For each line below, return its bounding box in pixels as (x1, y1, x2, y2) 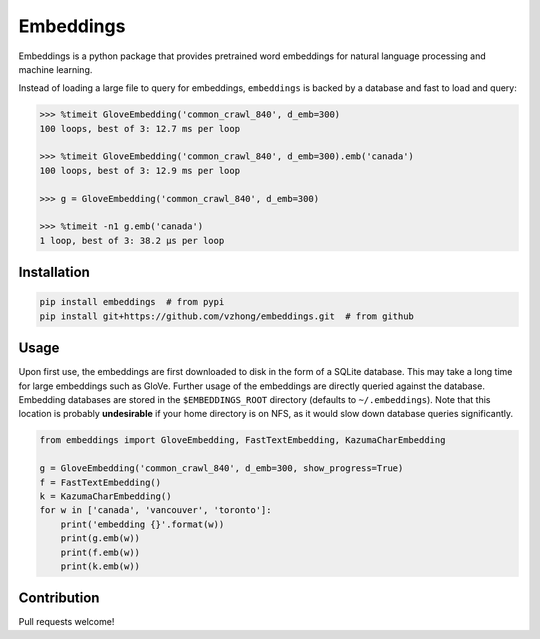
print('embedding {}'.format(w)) (60, 518, 225, 530)
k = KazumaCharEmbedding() (39, 491, 172, 502)
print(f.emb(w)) (60, 546, 140, 558)
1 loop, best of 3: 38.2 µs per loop (39, 235, 225, 246)
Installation (18, 264, 90, 281)
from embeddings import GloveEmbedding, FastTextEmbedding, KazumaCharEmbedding (39, 435, 446, 446)
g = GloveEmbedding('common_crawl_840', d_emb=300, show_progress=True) (39, 463, 404, 474)
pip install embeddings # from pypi (39, 296, 225, 308)
